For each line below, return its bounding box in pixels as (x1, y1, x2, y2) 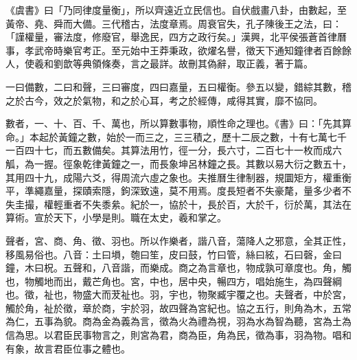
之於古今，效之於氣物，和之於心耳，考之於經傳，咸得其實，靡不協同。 (5, 93, 323, 107)
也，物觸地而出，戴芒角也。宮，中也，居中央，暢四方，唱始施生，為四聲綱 (5, 273, 342, 288)
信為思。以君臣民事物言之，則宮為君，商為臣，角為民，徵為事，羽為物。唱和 (5, 328, 352, 342)
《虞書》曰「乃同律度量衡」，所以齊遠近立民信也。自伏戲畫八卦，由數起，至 (5, 3, 347, 16)
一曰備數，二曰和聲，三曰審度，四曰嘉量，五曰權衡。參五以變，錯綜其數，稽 (5, 79, 352, 93)
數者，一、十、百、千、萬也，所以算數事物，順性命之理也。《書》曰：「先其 (5, 116, 342, 131)
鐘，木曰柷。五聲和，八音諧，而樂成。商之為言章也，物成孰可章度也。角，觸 (5, 260, 352, 275)
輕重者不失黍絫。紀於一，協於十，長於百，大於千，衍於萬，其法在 (53, 196, 352, 211)
